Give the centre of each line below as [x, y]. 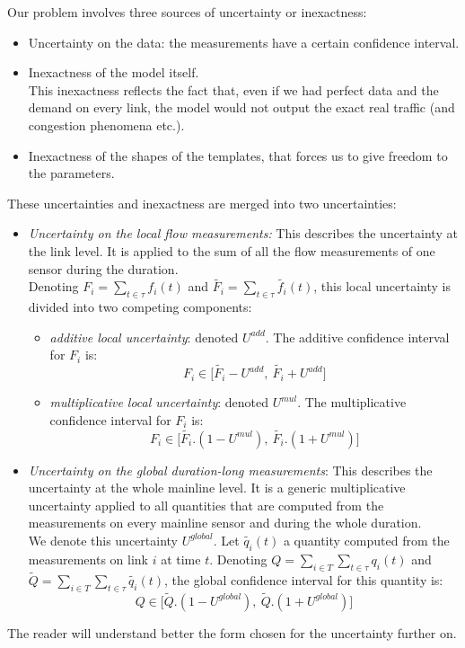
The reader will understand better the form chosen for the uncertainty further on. [232, 632]
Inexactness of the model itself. [114, 72]
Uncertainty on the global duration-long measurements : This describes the [230, 470]
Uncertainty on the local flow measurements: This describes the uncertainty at [243, 233]
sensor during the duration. [103, 268]
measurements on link [88, 559]
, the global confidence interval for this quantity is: [304, 579]
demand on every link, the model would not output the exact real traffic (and [241, 107]
